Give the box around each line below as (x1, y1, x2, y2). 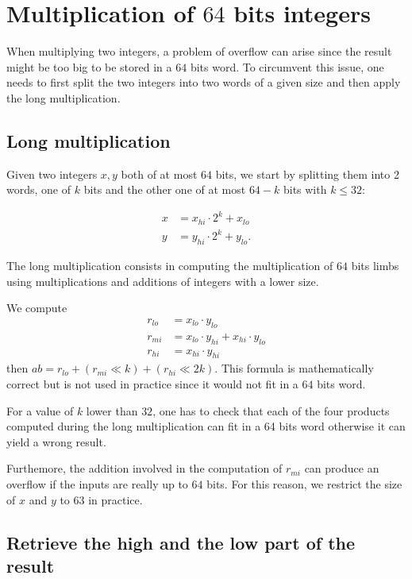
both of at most (121, 165, 198, 182)
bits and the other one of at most (83, 181, 246, 198)
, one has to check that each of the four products (152, 402, 390, 419)
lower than (86, 402, 138, 419)
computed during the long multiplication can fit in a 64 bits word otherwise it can (6, 418, 406, 434)
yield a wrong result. (6, 433, 106, 450)
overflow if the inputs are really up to (6, 476, 188, 492)
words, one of (6, 181, 71, 198)
